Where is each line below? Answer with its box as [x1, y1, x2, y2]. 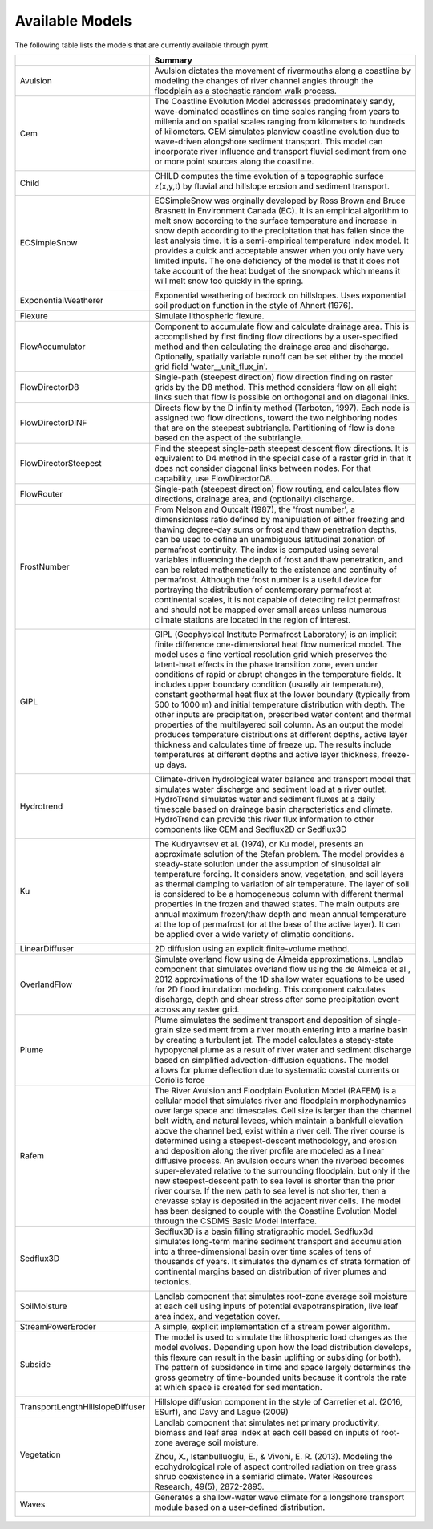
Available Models [14, 12, 132, 30]
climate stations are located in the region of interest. [154, 614, 351, 625]
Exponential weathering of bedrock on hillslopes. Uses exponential [154, 290, 407, 301]
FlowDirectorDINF [19, 417, 87, 428]
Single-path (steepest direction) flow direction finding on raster [154, 371, 393, 383]
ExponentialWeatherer [19, 294, 104, 306]
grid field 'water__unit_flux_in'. [154, 361, 269, 372]
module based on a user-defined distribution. [154, 1501, 326, 1512]
